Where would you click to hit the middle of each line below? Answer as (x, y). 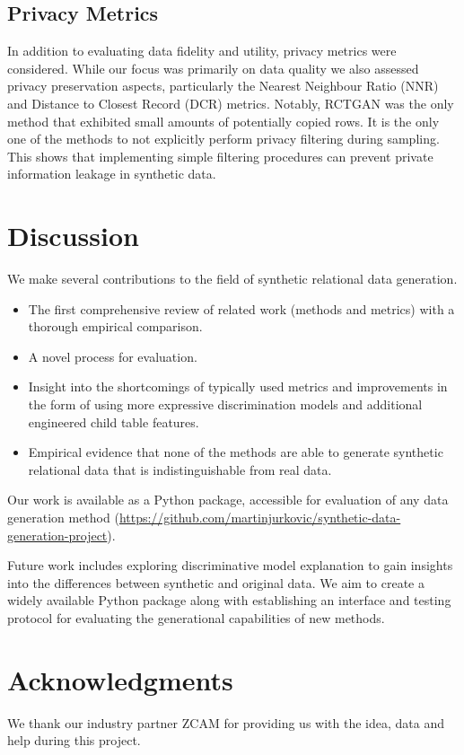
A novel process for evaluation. (113, 356)
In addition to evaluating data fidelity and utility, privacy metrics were (202, 51)
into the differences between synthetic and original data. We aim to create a (216, 582)
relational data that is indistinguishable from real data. (180, 469)
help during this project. (74, 740)
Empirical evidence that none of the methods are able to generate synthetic (236, 452)
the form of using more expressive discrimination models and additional (225, 404)
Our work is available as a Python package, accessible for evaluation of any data (228, 500)
